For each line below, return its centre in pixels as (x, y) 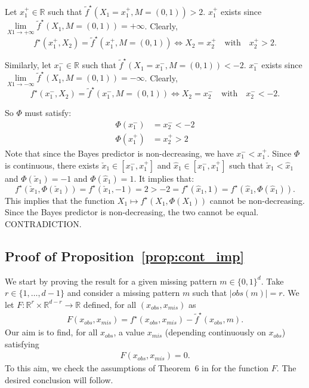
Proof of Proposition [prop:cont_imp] (125, 256)
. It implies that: (164, 178)
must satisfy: (48, 113)
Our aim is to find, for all (51, 332)
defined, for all (110, 304)
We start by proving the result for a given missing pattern (111, 281)
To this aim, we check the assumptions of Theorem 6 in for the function (137, 368)
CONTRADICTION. (43, 223)
